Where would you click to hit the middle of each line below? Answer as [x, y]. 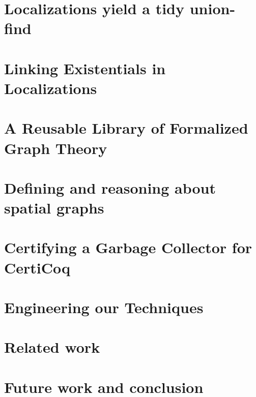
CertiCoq [37, 267]
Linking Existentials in [85, 68]
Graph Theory [56, 148]
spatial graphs [54, 208]
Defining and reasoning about [110, 187]
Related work [52, 347]
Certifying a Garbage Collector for [128, 247]
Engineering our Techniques [104, 307]
